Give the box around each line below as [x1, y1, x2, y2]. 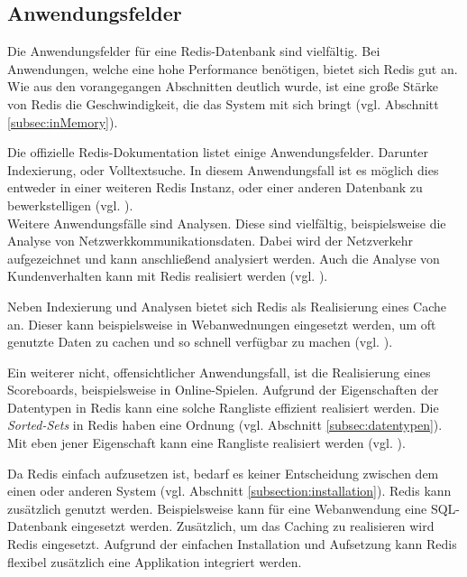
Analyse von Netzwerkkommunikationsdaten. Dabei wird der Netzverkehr [7, 231, 414, 250]
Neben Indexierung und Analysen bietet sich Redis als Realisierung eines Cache [7, 296, 447, 315]
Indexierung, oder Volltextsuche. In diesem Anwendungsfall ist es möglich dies [7, 160, 439, 179]
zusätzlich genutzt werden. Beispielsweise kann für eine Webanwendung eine [7, 498, 427, 517]
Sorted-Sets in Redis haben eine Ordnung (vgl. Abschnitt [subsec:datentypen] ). [7, 415, 443, 434]
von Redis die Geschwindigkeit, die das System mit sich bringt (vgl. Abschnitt [7, 94, 439, 113]
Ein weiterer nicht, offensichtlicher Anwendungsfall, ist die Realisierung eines [7, 362, 431, 381]
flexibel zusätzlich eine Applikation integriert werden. [7, 552, 302, 571]
